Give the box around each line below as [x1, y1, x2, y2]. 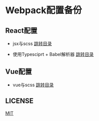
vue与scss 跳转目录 [12, 82, 54, 88]
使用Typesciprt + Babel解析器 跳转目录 [12, 51, 94, 57]
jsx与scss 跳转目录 [12, 41, 52, 46]
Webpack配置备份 [5, 5, 82, 16]
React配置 [5, 26, 38, 35]
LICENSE [5, 97, 34, 105]
